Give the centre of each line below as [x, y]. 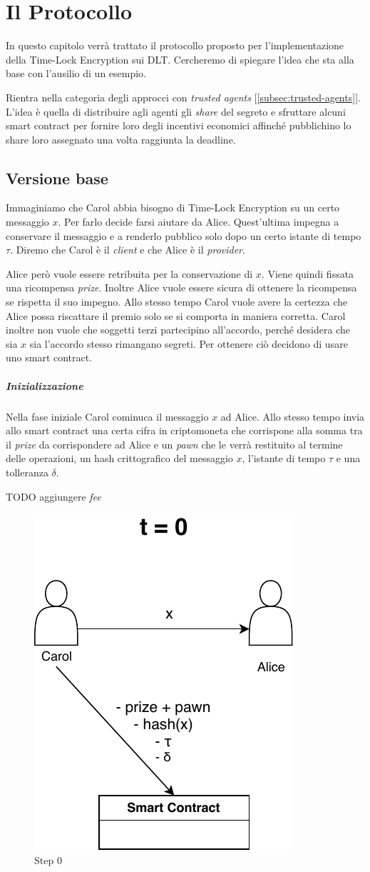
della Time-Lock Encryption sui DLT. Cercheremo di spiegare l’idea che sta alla [180, 59]
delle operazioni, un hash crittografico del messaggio [119, 458]
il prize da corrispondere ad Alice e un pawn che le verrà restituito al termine [174, 444]
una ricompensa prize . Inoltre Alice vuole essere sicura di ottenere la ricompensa [181, 287]
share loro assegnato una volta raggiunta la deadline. [121, 139]
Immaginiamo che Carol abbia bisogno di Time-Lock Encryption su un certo [173, 207]
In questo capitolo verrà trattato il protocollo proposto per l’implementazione [175, 45]
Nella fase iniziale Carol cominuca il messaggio [107, 416]
